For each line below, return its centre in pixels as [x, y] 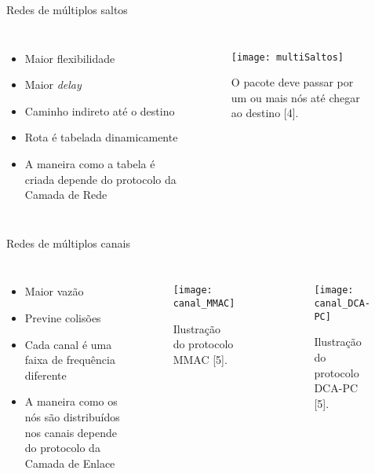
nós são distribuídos [72, 416]
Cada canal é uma [68, 344]
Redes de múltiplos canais [68, 243]
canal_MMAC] [204, 303]
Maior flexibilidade [70, 58]
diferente [46, 375]
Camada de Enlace [70, 463]
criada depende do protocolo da [100, 179]
